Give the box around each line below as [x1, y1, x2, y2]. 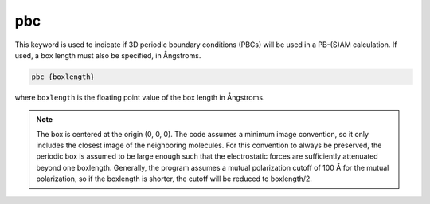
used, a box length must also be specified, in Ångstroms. [14, 50, 201, 60]
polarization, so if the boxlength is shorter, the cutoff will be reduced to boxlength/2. [36, 174, 312, 183]
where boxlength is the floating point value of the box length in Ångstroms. [14, 92, 265, 102]
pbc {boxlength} [31, 72, 96, 81]
